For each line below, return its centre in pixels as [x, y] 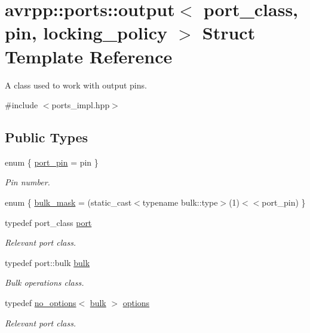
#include [22, 105]
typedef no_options [41, 303]
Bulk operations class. [44, 282]
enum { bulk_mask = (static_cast [68, 202]
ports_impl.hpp [81, 105]
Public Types [47, 137]
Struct [229, 33]
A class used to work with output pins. [76, 85]
